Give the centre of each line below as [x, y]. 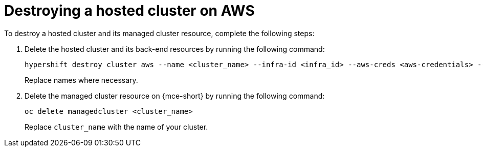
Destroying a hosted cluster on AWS [129, 11]
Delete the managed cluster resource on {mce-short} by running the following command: [175, 96]
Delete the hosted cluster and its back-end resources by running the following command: [175, 49]
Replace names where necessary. [81, 80]
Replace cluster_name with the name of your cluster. [116, 127]
